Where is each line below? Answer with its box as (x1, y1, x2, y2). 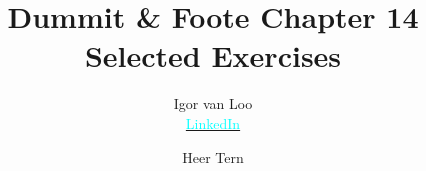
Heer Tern (182, 146, 244, 167)
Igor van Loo (173, 93, 253, 114)
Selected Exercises (84, 35, 342, 76)
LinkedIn (185, 112, 241, 133)
